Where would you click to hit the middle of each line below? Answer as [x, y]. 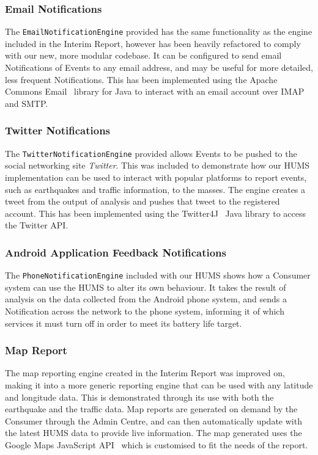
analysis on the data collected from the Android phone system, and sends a [146, 299]
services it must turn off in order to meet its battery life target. [124, 323]
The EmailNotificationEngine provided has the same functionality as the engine [159, 31]
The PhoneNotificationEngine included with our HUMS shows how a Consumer [158, 275]
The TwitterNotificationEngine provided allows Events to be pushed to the [151, 153]
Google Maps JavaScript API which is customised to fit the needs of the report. [157, 444]
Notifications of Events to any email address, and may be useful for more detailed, [159, 67]
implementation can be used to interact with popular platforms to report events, [156, 177]
